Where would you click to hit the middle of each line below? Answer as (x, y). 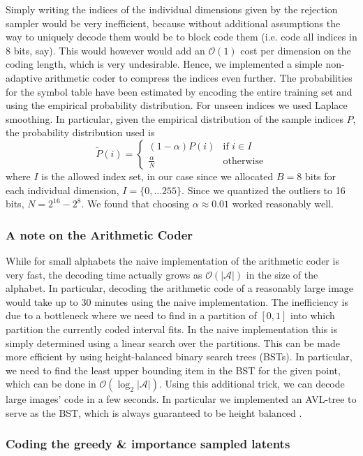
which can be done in (51, 384)
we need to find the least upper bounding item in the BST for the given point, (173, 370)
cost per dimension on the (296, 50)
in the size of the (282, 274)
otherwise (243, 161)
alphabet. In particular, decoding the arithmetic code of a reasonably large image (180, 288)
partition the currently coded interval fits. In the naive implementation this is (172, 329)
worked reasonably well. (283, 204)
